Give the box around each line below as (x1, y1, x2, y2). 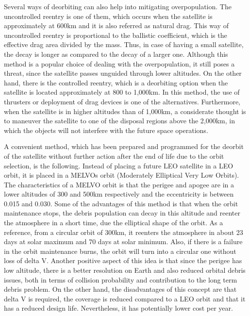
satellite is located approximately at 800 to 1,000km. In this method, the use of (4, 87, 240, 97)
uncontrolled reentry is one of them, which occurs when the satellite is (4, 11, 213, 21)
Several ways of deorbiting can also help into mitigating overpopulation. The (4, 1, 232, 11)
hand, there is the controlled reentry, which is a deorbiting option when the (4, 77, 228, 87)
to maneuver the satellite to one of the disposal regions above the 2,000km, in (4, 116, 235, 126)
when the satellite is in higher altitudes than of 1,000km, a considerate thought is (4, 106, 246, 116)
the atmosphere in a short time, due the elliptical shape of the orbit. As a (4, 217, 223, 228)
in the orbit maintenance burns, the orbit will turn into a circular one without (4, 246, 236, 256)
